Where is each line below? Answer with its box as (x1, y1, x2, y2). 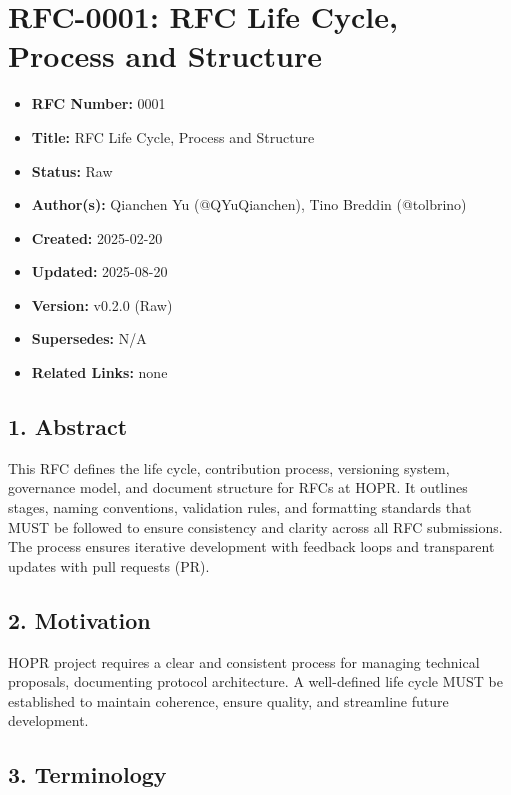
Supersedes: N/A (31, 328, 147, 349)
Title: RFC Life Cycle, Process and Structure (31, 126, 315, 147)
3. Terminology (8, 759, 167, 790)
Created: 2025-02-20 (31, 227, 163, 248)
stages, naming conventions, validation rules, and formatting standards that (8, 497, 472, 518)
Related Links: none (31, 362, 168, 383)
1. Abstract (8, 411, 128, 442)
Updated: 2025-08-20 (31, 261, 168, 282)
